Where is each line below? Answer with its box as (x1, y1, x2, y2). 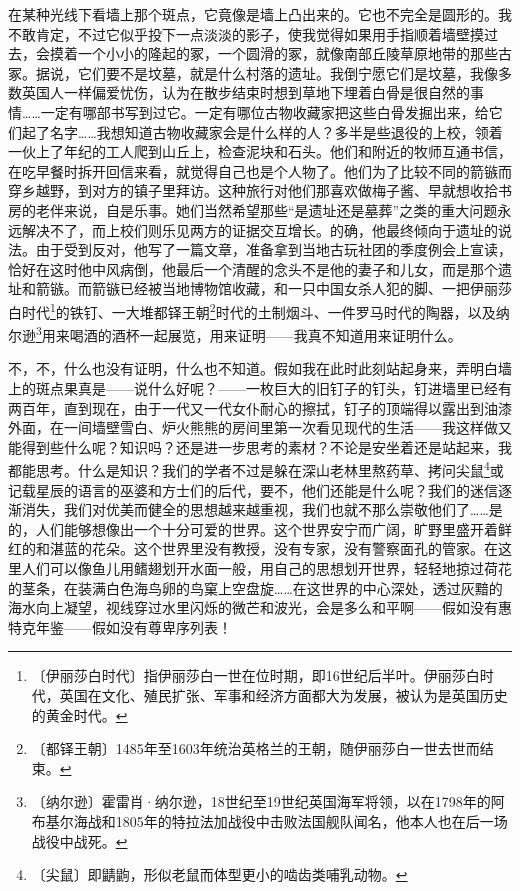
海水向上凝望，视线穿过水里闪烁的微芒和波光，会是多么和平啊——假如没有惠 (8, 597, 512, 618)
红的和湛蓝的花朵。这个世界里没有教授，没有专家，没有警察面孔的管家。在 (8, 538, 498, 559)
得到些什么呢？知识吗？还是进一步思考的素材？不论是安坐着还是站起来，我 (21, 436, 512, 457)
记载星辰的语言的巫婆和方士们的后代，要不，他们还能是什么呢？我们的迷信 (8, 479, 498, 500)
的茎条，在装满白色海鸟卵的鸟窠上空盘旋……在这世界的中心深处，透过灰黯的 (8, 577, 503, 598)
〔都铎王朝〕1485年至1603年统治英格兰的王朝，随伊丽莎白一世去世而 (31, 738, 480, 759)
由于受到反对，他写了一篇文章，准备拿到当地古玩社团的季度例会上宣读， (35, 239, 512, 260)
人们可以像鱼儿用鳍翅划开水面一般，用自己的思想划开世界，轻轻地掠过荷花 (21, 558, 512, 578)
